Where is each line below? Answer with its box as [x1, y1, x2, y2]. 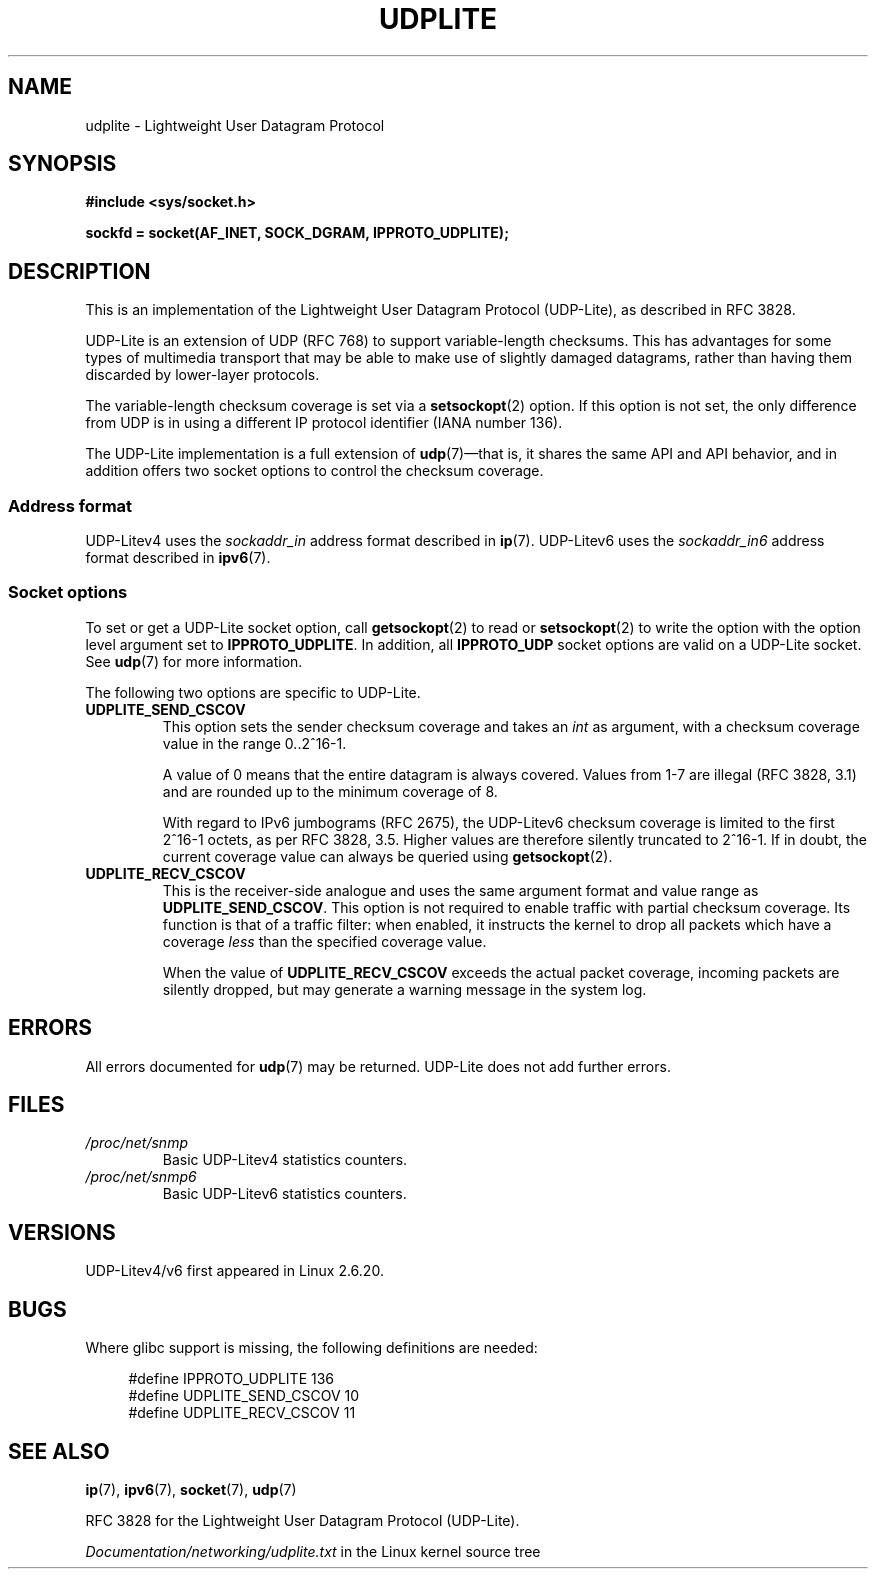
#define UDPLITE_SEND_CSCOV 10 [128, 1387, 360, 1405]
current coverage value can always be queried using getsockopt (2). [162, 847, 613, 865]
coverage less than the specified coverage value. [162, 932, 487, 950]
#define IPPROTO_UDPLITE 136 [128, 1370, 335, 1388]
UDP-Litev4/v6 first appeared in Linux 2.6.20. [85, 1262, 384, 1280]
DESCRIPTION [8, 258, 151, 284]
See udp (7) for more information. [85, 652, 303, 670]
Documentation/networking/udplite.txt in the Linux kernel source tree [85, 1543, 541, 1560]
